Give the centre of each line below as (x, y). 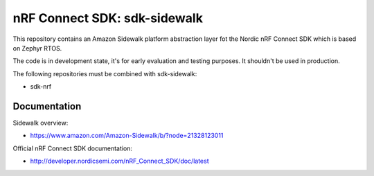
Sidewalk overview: (41, 123)
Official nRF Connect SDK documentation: (73, 148)
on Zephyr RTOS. (37, 48)
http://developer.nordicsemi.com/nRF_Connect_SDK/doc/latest (119, 161)
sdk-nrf (41, 87)
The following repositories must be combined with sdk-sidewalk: (105, 73)
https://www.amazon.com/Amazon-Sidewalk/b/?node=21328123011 (127, 136)
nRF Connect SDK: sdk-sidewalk (108, 18)
